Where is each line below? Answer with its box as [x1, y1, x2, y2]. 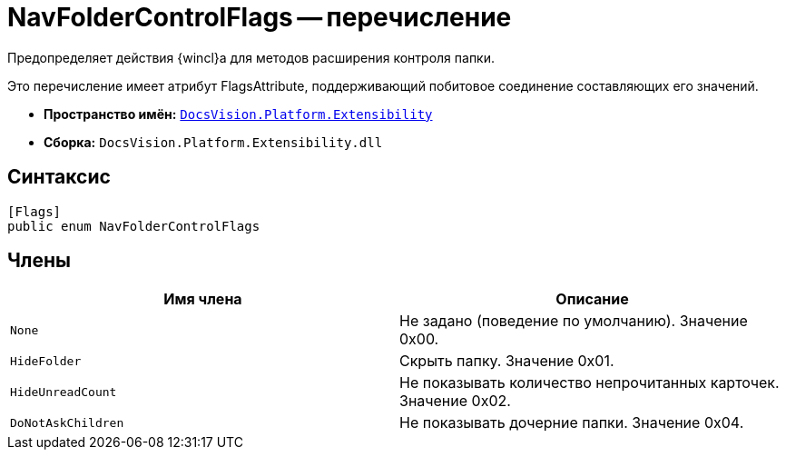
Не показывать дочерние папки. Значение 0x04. [399, 413, 744, 432]
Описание [555, 290, 629, 309]
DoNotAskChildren [10, 415, 124, 430]
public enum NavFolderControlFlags [7, 218, 260, 233]
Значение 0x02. [399, 392, 511, 411]
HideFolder [10, 353, 82, 368]
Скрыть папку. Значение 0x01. [399, 352, 614, 371]
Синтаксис [7, 165, 111, 189]
